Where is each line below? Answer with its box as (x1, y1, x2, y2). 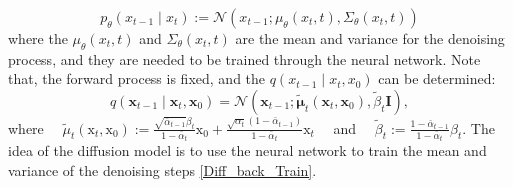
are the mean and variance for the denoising (235, 28, 505, 48)
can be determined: (378, 68, 496, 89)
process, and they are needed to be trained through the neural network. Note (8, 48, 481, 69)
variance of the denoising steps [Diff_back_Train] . (8, 159, 317, 180)
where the (8, 28, 68, 48)
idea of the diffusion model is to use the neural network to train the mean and (8, 140, 487, 161)
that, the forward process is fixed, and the (8, 68, 266, 89)
